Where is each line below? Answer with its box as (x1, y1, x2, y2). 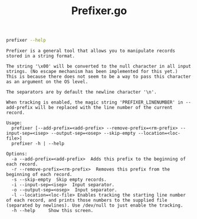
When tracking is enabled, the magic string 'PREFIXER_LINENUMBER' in (6, 99, 183, 105)
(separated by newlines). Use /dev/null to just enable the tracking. (6, 203, 183, 208)
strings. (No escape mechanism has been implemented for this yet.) (6, 69, 178, 75)
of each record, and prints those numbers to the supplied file (6, 197, 168, 204)
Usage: (6, 120, 22, 126)
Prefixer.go (71, 4, 127, 18)
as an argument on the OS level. (6, 79, 88, 85)
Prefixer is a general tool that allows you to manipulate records (6, 48, 176, 54)
